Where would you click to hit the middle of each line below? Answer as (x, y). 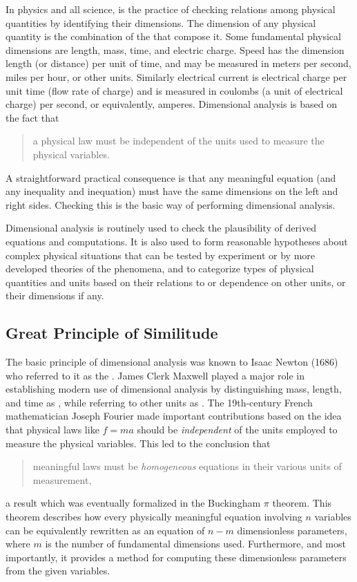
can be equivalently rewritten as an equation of (105, 530)
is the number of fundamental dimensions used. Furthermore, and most (195, 544)
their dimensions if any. (55, 295)
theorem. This (302, 503)
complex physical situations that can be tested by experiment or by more (161, 255)
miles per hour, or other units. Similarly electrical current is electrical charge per (176, 76)
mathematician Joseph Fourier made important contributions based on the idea (174, 416)
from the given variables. (58, 571)
